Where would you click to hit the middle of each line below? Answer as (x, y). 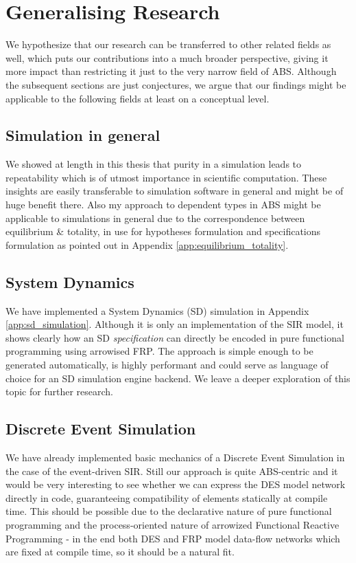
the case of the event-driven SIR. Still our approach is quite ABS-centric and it (172, 471)
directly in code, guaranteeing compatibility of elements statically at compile (167, 497)
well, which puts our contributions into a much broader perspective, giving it (167, 57)
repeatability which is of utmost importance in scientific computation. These (166, 177)
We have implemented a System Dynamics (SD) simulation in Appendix (157, 310)
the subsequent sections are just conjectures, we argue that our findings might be (176, 84)
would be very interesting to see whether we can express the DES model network (176, 484)
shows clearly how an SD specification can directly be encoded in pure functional (175, 337)
